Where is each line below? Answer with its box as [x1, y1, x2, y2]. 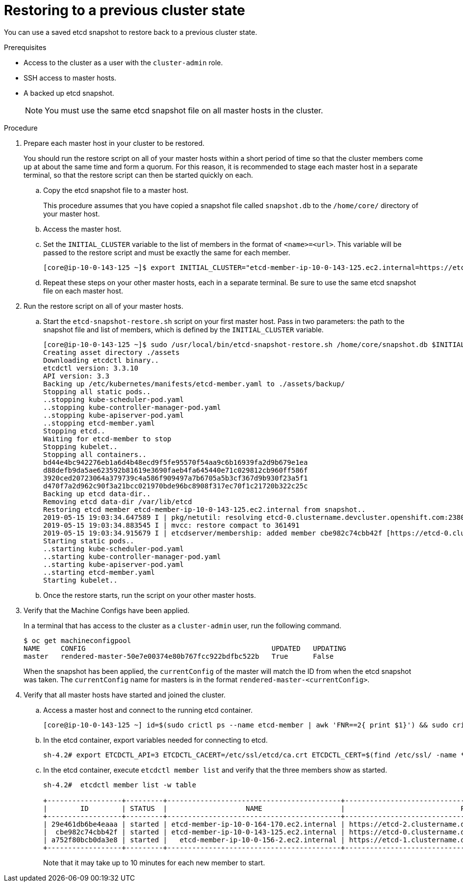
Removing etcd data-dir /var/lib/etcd [43, 497, 192, 506]
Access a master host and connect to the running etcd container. [43, 705, 253, 714]
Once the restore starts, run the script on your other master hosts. [43, 591, 256, 599]
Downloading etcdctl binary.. [43, 356, 159, 364]
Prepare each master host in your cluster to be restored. [24, 138, 205, 147]
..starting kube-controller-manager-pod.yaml [43, 552, 221, 561]
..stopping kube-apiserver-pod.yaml [43, 411, 184, 419]
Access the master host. [43, 224, 122, 233]
